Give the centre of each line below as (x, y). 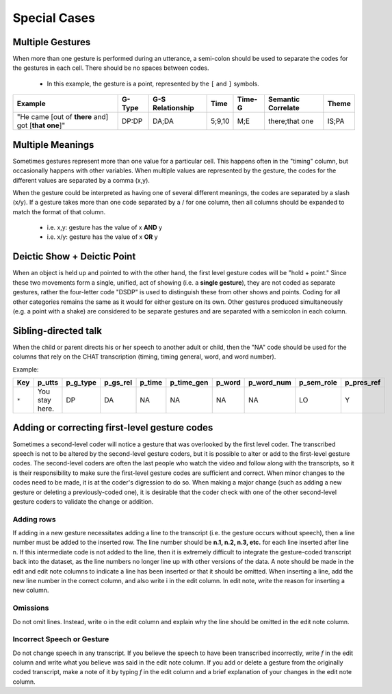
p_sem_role (318, 383)
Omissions (31, 608)
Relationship (173, 108)
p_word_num (270, 383)
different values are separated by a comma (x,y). (81, 180)
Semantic (284, 99)
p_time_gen (189, 383)
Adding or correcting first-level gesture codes (113, 428)
